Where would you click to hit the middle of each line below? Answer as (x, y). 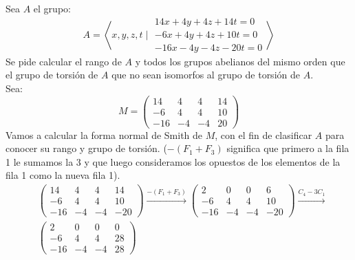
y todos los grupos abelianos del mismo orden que (240, 61)
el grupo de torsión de (52, 75)
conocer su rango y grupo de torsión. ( (86, 148)
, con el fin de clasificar (263, 134)
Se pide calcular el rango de (64, 61)
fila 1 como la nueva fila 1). (63, 175)
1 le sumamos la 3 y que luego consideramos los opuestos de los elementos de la (173, 161)
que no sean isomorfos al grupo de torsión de (206, 75)
